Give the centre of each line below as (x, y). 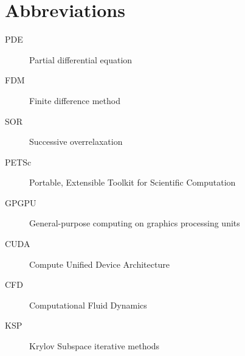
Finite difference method (75, 100)
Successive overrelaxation (76, 141)
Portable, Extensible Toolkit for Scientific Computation (133, 182)
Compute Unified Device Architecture (99, 264)
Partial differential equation (81, 59)
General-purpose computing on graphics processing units (135, 223)
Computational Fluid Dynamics (88, 305)
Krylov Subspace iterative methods (95, 346)
